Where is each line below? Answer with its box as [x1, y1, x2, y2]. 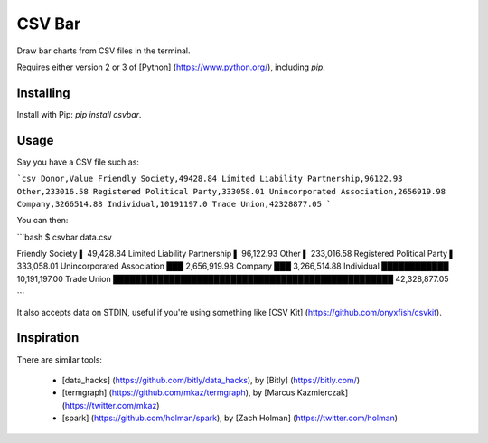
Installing [16, 85, 71, 100]
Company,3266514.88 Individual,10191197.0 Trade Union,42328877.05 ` [16, 199, 332, 209]
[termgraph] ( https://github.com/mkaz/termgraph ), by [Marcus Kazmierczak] [61, 387, 349, 398]
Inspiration [16, 330, 80, 345]
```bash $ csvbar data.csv [16, 231, 112, 242]
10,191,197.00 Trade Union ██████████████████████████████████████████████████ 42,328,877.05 [16, 273, 449, 284]
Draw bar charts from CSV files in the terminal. [16, 45, 191, 56]
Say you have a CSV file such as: [16, 156, 140, 167]
